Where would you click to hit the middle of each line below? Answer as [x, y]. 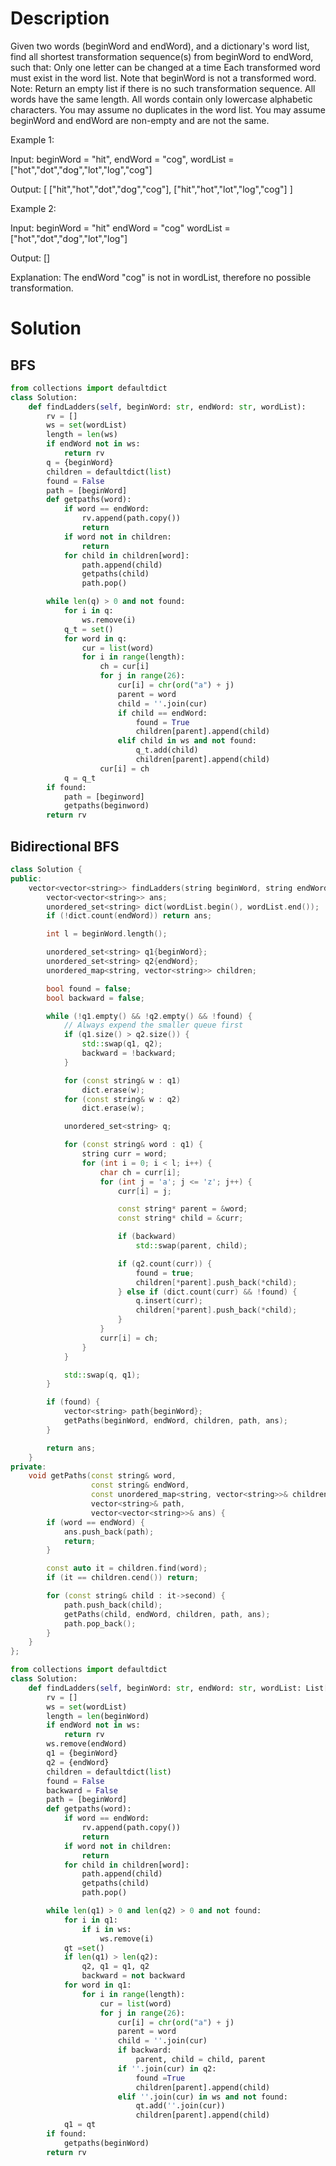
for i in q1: [90, 1920]
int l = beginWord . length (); [107, 934]
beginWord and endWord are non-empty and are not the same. [140, 120]
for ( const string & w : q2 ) [122, 1099]
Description [60, 18]
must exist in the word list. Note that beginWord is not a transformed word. [163, 78]
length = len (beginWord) [98, 1716]
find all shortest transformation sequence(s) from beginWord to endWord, [162, 56]
